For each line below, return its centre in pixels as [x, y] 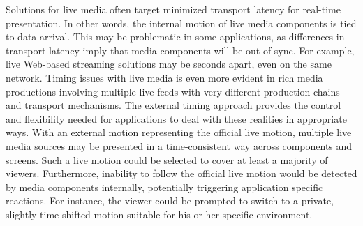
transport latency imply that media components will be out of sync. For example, [180, 50]
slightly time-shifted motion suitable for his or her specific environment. [159, 214]
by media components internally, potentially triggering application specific [164, 187]
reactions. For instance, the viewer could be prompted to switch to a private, [170, 201]
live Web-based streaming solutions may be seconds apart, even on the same [169, 64]
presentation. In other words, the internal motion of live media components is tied [181, 23]
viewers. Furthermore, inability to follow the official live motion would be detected [181, 173]
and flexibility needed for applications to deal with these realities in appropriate [176, 118]
